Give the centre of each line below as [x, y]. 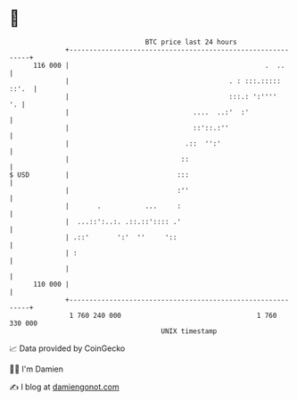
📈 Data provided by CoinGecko [67, 348]
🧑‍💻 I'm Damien [37, 369]
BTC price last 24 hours [191, 42]
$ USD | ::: [99, 175]
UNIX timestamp [189, 331]
